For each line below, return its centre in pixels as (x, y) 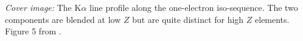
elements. (272, 19)
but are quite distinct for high (188, 19)
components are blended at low (63, 19)
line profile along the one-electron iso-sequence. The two (194, 7)
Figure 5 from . (33, 31)
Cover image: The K (43, 7)
